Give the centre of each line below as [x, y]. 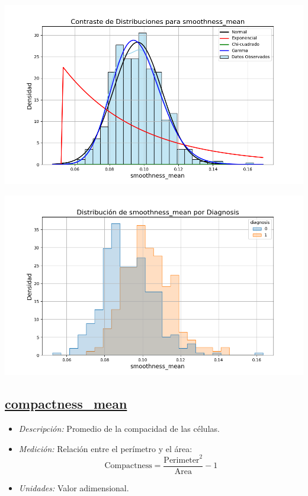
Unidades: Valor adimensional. [74, 487]
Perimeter [182, 460]
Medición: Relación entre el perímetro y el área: [105, 448]
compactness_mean [66, 404]
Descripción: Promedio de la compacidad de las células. [119, 429]
